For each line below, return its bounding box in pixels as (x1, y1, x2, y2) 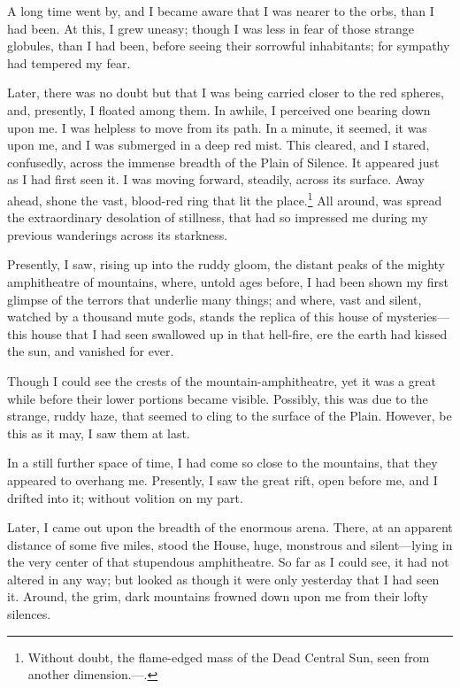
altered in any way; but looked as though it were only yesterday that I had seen (7, 569, 440, 588)
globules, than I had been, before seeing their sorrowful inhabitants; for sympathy (7, 36, 450, 55)
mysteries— (387, 307, 449, 326)
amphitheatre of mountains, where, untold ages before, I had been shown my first (7, 272, 449, 290)
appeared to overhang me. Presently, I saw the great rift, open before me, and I (7, 470, 438, 489)
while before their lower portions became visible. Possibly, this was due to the (7, 389, 428, 407)
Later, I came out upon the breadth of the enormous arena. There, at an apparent (7, 518, 453, 537)
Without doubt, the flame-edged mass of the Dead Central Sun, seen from (27, 647, 430, 666)
